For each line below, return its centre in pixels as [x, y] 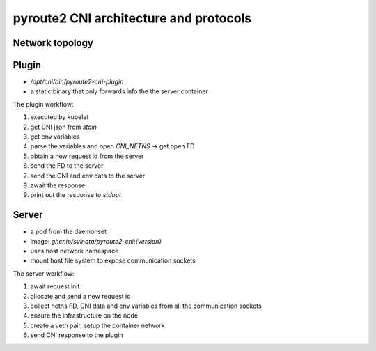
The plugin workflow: [43, 104]
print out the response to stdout [76, 195]
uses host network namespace [75, 251]
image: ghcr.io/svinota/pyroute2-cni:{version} [96, 241]
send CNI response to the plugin [77, 335]
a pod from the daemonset [69, 232]
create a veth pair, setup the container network [97, 325]
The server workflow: [44, 273]
